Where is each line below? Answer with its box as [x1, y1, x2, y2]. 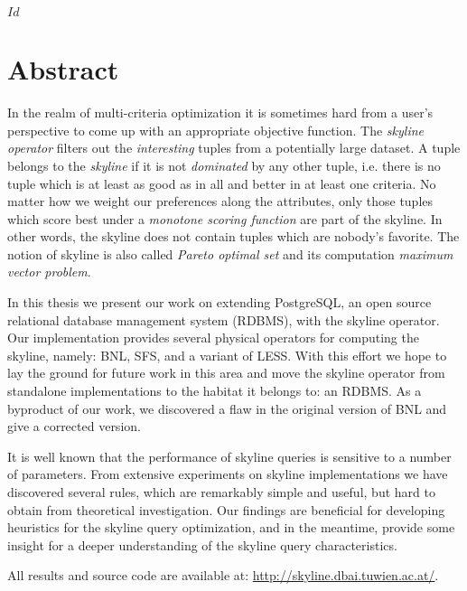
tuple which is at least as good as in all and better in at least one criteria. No [7, 174, 436, 192]
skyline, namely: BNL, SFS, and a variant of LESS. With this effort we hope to [7, 345, 447, 364]
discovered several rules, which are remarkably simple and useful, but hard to [7, 483, 435, 501]
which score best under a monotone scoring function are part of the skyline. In [7, 209, 443, 228]
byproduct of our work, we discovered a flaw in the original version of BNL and [7, 399, 447, 417]
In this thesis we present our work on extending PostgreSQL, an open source [7, 293, 432, 312]
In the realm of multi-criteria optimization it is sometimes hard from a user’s [7, 103, 434, 122]
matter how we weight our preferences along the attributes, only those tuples [7, 192, 434, 211]
